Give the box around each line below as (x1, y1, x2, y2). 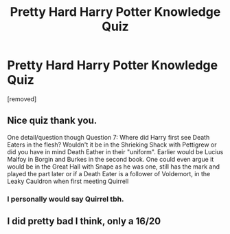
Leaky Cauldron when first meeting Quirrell (7, 177, 129, 185)
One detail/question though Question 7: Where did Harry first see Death (7, 133, 210, 141)
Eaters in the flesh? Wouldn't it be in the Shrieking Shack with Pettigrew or (7, 140, 218, 149)
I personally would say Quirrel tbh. (7, 194, 124, 204)
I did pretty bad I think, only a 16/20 (7, 215, 161, 227)
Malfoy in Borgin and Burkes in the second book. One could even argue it (7, 155, 214, 163)
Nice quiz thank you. (7, 115, 97, 127)
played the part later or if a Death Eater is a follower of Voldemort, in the (7, 169, 211, 178)
